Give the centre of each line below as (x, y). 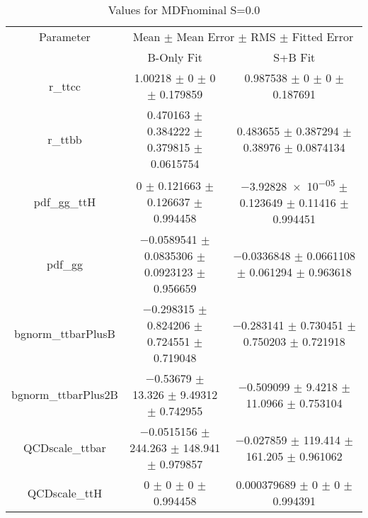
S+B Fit (294, 57)
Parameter (65, 36)
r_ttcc (64, 86)
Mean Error (206, 36)
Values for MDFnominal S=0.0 (184, 10)
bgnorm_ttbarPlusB (65, 333)
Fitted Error (323, 36)
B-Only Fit (175, 57)
